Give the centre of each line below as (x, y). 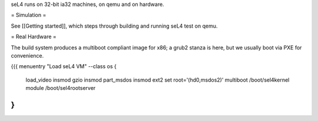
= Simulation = (29, 15)
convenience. (27, 55)
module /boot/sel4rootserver (61, 88)
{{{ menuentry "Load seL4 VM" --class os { (64, 66)
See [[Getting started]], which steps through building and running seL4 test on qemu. (114, 26)
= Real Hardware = (34, 37)
